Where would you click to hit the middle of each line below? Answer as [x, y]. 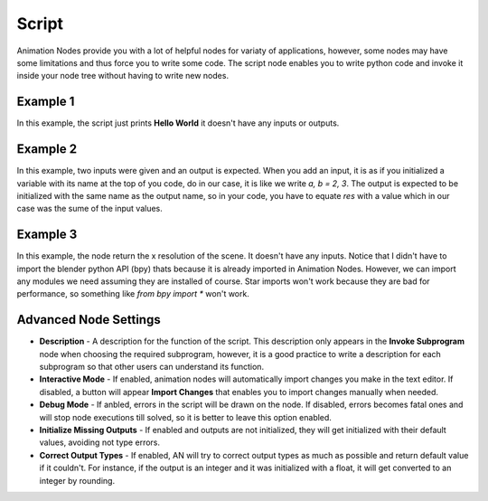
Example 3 [47, 235]
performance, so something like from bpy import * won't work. [133, 294]
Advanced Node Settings [89, 320]
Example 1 [46, 102]
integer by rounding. [77, 480]
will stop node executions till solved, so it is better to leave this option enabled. [185, 417]
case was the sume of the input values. [89, 209]
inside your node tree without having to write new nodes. [123, 76]
